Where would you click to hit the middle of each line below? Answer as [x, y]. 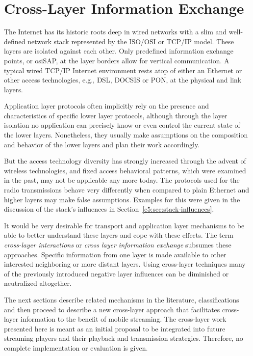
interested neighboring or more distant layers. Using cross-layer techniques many [125, 264]
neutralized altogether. [38, 283]
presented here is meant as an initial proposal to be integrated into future [115, 328]
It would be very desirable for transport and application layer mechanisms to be [124, 225]
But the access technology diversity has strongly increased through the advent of [125, 161]
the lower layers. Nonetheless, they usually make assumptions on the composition [126, 135]
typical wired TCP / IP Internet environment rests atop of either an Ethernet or [123, 70]
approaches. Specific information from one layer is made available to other [115, 254]
